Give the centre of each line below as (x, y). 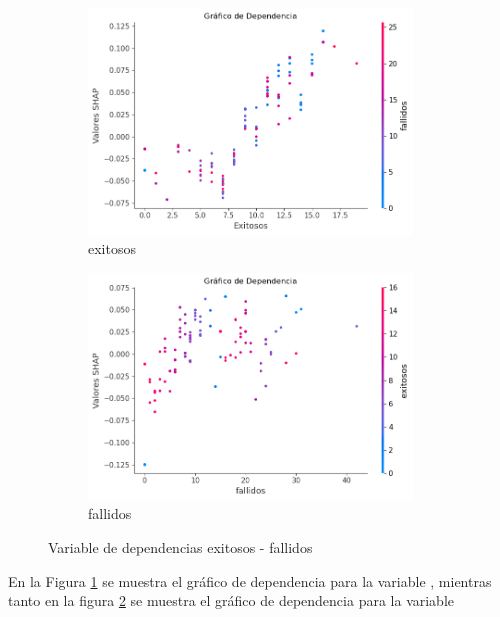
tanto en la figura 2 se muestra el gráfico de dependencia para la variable (231, 600)
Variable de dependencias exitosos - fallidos (180, 546)
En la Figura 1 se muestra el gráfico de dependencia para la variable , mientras (250, 580)
